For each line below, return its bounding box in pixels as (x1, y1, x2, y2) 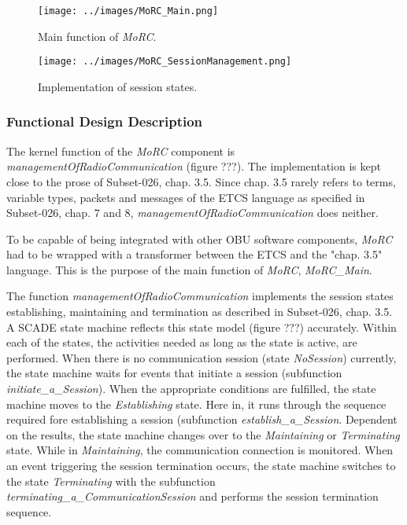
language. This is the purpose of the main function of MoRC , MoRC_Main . (6, 261, 372, 277)
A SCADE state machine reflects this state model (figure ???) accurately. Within (6, 318, 397, 335)
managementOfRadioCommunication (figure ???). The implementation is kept (6, 158, 381, 174)
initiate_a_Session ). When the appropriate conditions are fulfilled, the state (6, 380, 376, 397)
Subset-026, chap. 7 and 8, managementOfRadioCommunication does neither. (6, 204, 379, 221)
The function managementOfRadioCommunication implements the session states (6, 288, 394, 304)
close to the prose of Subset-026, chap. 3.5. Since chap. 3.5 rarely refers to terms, (6, 173, 396, 189)
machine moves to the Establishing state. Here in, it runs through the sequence (6, 395, 387, 412)
